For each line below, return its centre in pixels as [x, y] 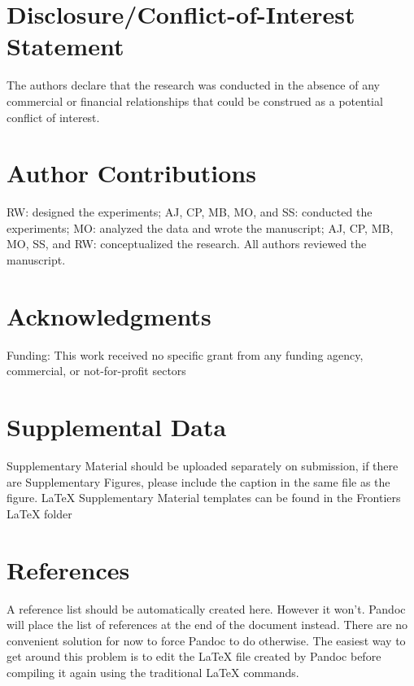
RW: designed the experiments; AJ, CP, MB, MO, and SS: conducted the [190, 212]
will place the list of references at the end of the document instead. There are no [207, 625]
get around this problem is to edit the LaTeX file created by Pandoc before [194, 656]
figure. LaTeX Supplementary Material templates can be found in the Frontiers [204, 498]
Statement [65, 46]
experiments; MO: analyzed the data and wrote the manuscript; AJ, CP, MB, [200, 227]
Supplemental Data [117, 427]
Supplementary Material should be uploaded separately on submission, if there [203, 466]
